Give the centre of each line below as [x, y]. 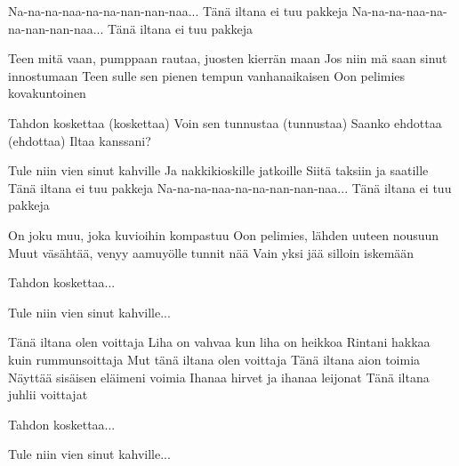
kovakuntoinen [47, 93]
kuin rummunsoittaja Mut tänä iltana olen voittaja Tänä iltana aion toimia [214, 359]
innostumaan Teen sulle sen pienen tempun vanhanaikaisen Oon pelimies [207, 75]
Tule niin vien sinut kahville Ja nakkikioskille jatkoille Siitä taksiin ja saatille [218, 170]
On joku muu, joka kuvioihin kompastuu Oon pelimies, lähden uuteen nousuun [224, 234]
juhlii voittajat [48, 394]
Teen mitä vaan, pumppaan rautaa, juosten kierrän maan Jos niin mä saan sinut [228, 58]
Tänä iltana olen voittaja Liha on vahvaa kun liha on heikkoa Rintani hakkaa [219, 342]
